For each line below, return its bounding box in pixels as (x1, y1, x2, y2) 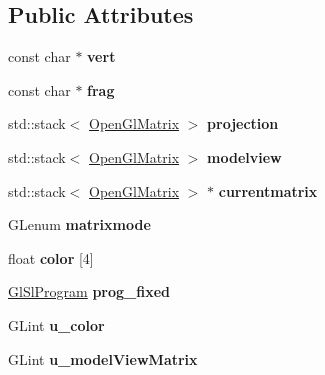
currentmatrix (218, 180, 318, 201)
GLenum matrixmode (8, 214, 151, 235)
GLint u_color (8, 314, 105, 335)
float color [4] (8, 247, 94, 268)
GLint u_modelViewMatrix (8, 348, 198, 369)
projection (207, 113, 279, 134)
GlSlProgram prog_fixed (8, 281, 171, 302)
